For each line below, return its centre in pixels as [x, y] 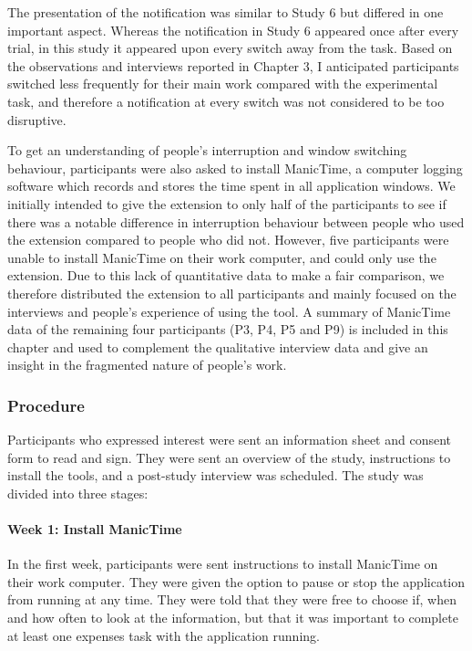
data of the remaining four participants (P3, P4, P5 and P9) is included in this [228, 329]
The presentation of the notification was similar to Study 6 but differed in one [226, 12]
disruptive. [37, 119]
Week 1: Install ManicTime [95, 529]
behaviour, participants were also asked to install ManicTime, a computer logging [235, 168]
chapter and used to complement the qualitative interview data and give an [218, 346]
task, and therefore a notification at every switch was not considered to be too [226, 101]
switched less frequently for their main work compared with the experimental [223, 84]
